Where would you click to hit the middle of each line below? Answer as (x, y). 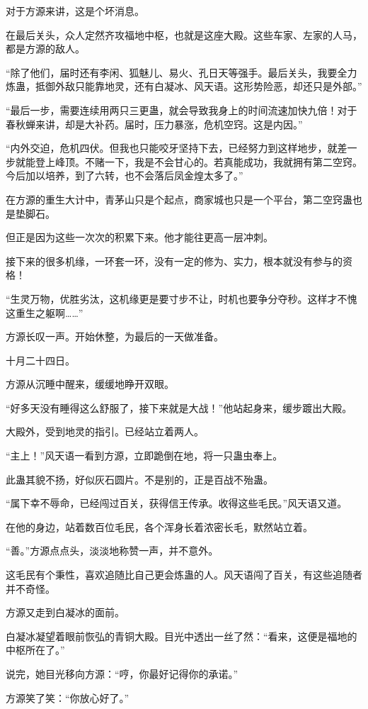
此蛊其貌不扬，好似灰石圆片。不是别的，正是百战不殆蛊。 (139, 479)
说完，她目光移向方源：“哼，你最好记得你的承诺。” (122, 674)
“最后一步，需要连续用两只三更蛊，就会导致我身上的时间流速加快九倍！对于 (182, 110)
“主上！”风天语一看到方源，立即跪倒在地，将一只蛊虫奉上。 (144, 456)
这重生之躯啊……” (45, 312)
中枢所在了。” (35, 650)
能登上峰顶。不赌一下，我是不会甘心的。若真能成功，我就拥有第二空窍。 (194, 161)
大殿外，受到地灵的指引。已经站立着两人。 (105, 431)
